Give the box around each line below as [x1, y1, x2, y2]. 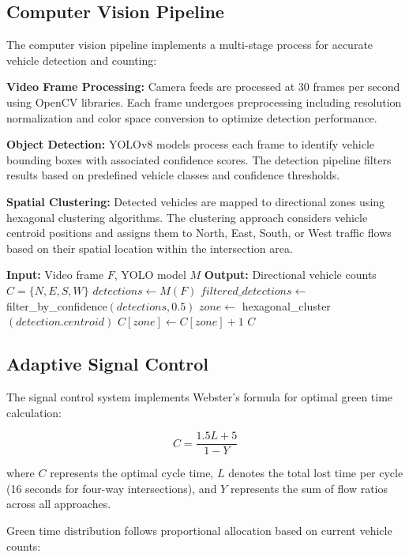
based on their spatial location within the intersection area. [6, 239, 293, 256]
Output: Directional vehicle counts [204, 266, 377, 283]
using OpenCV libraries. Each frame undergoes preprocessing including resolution [6, 93, 402, 110]
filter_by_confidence [6, 297, 107, 314]
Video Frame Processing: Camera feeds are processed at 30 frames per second [6, 78, 400, 95]
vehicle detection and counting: [6, 51, 157, 68]
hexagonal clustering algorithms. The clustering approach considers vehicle [6, 209, 368, 225]
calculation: [6, 404, 62, 420]
